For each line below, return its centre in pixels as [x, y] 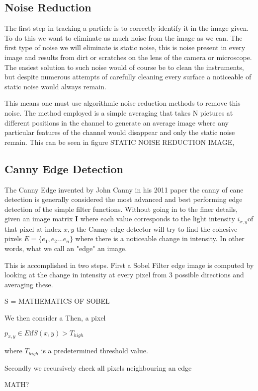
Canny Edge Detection [64, 168]
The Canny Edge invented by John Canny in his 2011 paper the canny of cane [124, 189]
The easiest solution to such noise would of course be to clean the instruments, [124, 67]
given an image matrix [39, 219]
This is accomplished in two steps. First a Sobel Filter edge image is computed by [129, 265]
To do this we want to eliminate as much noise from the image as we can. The [124, 37]
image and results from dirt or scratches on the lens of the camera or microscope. [128, 57]
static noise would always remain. [55, 86]
